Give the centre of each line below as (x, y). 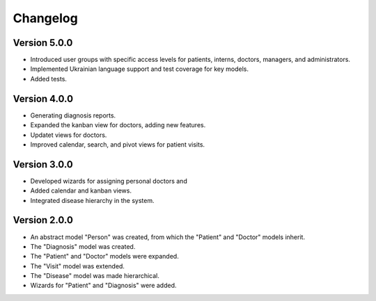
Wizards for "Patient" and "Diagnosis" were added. (103, 286)
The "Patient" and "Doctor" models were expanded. (104, 257)
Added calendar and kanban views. (81, 190)
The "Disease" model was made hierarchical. (95, 276)
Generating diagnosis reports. (73, 115)
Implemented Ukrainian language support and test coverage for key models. (139, 69)
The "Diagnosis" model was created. (83, 246)
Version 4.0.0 (43, 98)
